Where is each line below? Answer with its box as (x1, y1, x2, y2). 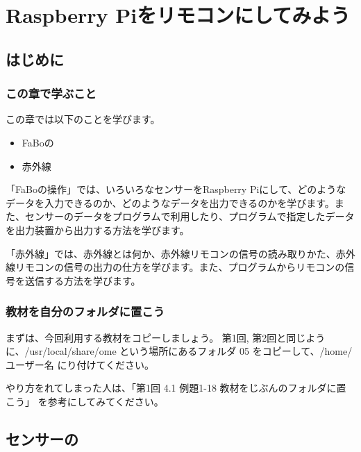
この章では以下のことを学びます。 (6, 112, 160, 126)
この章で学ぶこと (6, 85, 96, 102)
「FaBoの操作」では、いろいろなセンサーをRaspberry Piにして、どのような (6, 182, 346, 196)
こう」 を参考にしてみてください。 (6, 394, 164, 408)
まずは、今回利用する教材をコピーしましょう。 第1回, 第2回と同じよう (6, 330, 326, 344)
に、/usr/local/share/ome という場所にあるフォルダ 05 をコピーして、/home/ (6, 344, 353, 358)
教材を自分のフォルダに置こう (6, 303, 165, 320)
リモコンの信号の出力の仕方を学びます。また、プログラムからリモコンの (15, 260, 345, 274)
